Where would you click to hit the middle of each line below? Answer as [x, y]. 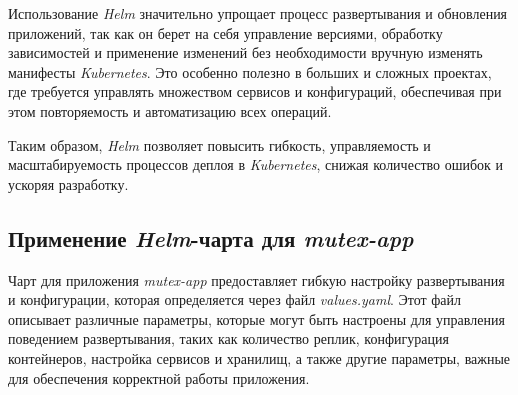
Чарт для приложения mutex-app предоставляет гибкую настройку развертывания [256, 279]
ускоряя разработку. [68, 183]
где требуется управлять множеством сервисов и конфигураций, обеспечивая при [255, 91]
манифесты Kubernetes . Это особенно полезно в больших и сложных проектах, [250, 71]
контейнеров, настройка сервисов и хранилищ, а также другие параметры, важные [259, 357]
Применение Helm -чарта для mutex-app [211, 237]
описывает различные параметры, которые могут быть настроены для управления [256, 318]
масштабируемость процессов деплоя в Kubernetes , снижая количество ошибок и [256, 164]
